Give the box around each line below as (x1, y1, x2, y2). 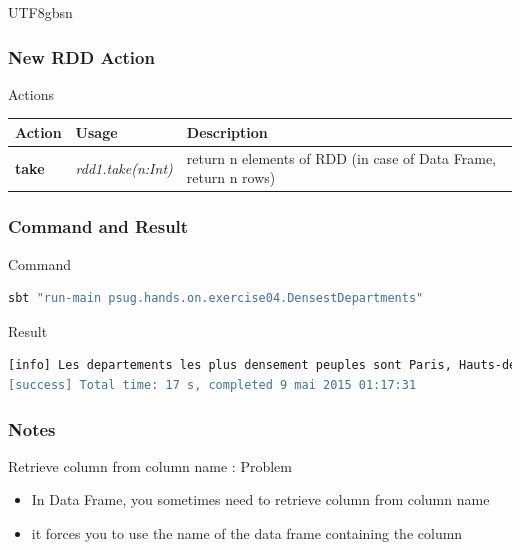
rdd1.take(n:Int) (75, 157, 173, 178)
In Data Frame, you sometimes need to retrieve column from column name (31, 489, 490, 510)
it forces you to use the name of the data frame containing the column (31, 523, 463, 544)
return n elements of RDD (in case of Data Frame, (186, 147, 496, 168)
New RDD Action (8, 44, 155, 69)
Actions (8, 83, 54, 104)
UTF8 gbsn (8, 2, 73, 22)
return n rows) (186, 167, 276, 188)
